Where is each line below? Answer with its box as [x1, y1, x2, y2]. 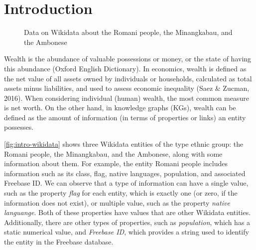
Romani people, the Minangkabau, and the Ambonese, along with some [4, 148, 223, 159]
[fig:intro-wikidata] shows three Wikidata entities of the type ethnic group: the [4, 139, 244, 149]
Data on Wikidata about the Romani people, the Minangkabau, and [24, 27, 233, 37]
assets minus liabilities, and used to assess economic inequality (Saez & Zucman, [4, 83, 250, 93]
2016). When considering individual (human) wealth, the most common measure [4, 92, 249, 103]
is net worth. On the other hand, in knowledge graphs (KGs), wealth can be [4, 102, 236, 113]
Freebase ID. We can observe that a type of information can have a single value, [4, 178, 249, 188]
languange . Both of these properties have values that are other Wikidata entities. [4, 207, 251, 218]
